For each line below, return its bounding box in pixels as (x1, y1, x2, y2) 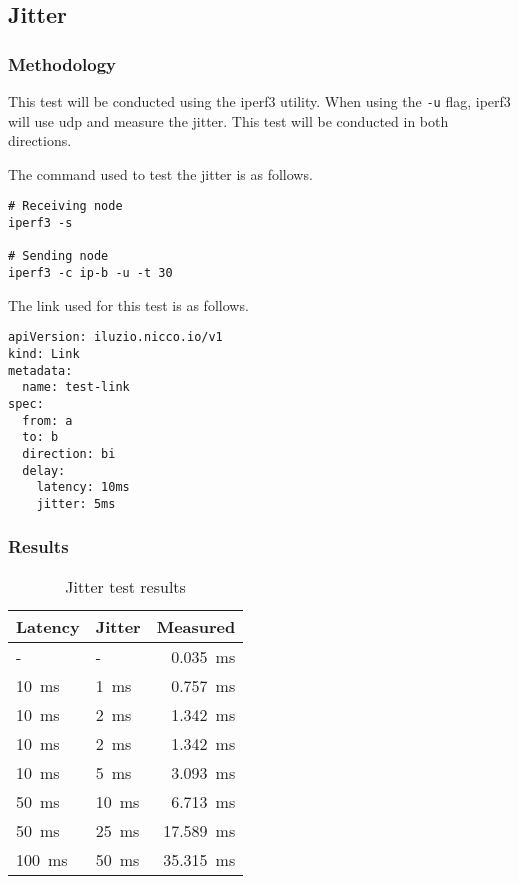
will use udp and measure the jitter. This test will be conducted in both (8, 110, 449, 131)
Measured (156, 614, 236, 638)
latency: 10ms (36, 480, 130, 495)
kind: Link (8, 346, 80, 361)
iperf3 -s (8, 216, 73, 231)
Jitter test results (65, 574, 186, 598)
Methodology (8, 51, 117, 76)
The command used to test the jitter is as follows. (8, 163, 313, 184)
